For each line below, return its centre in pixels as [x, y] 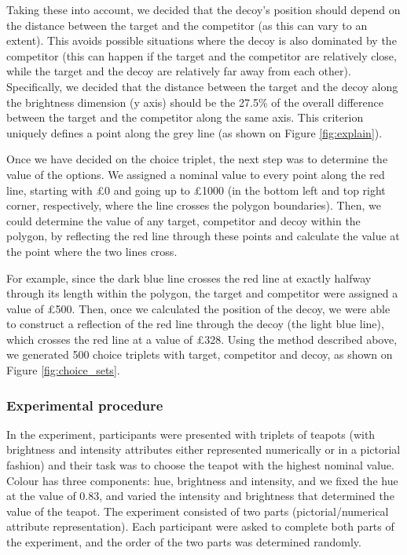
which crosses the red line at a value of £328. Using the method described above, [202, 339]
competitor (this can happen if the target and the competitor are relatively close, [202, 55]
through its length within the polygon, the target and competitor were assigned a [202, 293]
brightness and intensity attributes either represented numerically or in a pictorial [203, 449]
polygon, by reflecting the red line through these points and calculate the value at [203, 236]
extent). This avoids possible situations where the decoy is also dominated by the [202, 40]
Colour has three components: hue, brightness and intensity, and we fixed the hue [202, 480]
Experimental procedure [85, 405]
